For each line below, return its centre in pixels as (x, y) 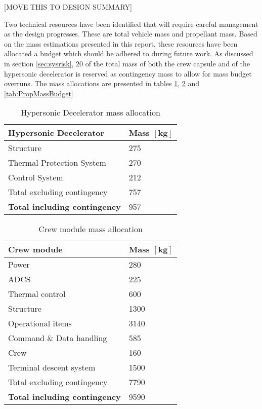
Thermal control (37, 294)
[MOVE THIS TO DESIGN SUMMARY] (68, 7)
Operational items (40, 323)
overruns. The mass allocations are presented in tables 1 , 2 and (102, 83)
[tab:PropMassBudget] (39, 93)
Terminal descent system (52, 367)
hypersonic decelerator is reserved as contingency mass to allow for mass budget (128, 73)
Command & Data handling (58, 338)
